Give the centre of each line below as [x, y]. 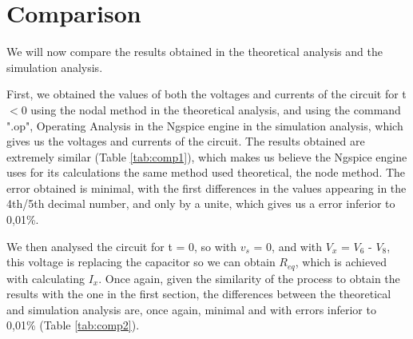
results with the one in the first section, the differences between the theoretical [199, 294]
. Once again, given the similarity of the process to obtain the [249, 278]
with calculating [46, 278]
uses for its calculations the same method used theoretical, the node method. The [206, 172]
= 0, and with [288, 246]
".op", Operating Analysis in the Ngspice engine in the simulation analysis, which [205, 125]
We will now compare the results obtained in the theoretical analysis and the [195, 52]
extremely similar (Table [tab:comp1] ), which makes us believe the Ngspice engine [207, 156]
